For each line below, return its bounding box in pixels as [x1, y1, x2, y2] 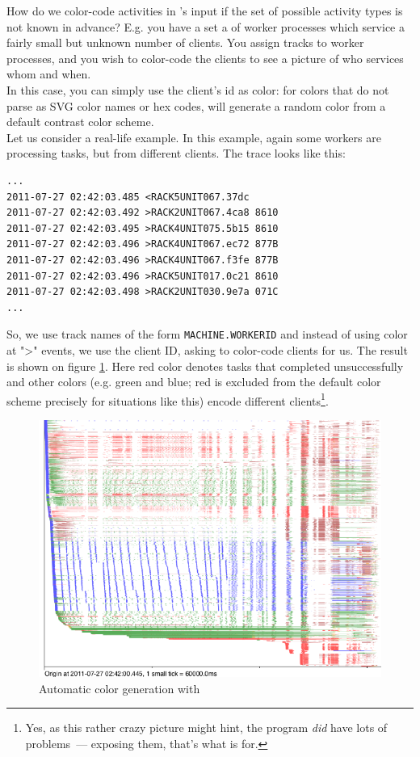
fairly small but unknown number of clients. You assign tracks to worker [6, 34, 364, 51]
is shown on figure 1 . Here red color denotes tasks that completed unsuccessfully [6, 357, 404, 374]
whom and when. [6, 65, 91, 82]
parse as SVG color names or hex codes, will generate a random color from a [6, 97, 386, 114]
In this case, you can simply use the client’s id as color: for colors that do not [6, 81, 389, 98]
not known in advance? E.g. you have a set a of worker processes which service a [6, 18, 405, 35]
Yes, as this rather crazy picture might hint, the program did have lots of [25, 719, 388, 736]
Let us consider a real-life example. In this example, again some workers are [6, 128, 381, 145]
